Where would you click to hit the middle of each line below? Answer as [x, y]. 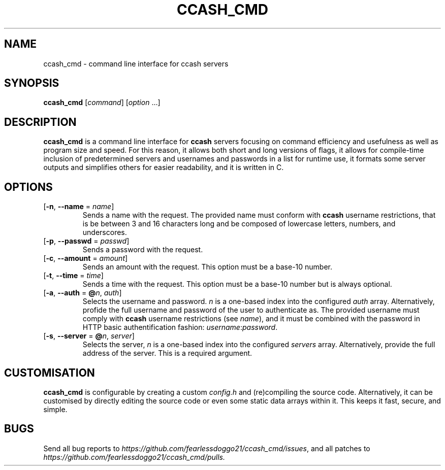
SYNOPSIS [32, 83]
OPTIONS [28, 187]
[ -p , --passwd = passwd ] [86, 241]
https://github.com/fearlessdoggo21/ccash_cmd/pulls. [134, 457]
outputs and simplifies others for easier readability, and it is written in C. [164, 167]
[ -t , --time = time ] [73, 276]
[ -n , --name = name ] [79, 207]
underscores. [105, 232]
